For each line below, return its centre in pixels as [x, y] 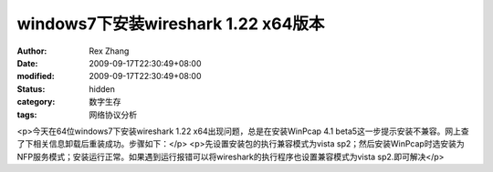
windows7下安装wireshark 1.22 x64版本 [171, 24]
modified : [36, 76]
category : [36, 102]
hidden [102, 89]
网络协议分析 [113, 115]
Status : [31, 89]
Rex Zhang [109, 51]
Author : [32, 51]
